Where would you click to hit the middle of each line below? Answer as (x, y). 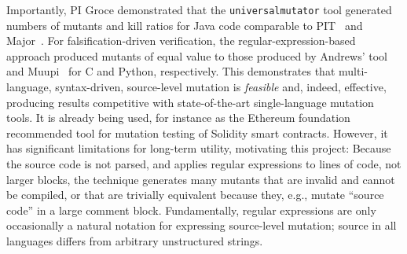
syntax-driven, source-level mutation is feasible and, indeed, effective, (221, 87)
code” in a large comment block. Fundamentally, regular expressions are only (191, 210)
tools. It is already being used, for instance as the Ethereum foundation (178, 118)
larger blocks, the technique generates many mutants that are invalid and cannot (201, 179)
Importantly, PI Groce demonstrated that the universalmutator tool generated (199, 9)
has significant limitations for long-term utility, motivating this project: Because (199, 148)
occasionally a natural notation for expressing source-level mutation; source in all (202, 225)
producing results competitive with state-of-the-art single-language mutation (190, 102)
